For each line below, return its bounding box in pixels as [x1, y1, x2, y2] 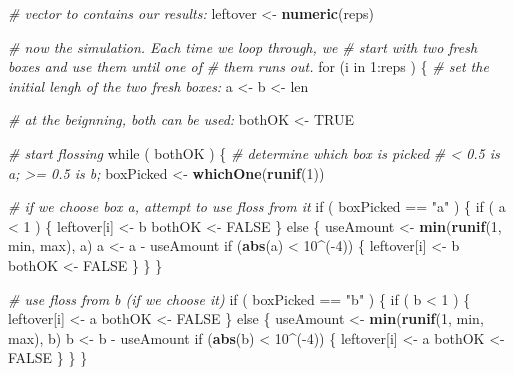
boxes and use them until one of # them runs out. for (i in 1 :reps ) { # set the [8, 56, 489, 77]
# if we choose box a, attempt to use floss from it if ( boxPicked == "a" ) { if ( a [8, 196, 506, 217]
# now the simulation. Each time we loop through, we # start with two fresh [8, 36, 478, 57]
